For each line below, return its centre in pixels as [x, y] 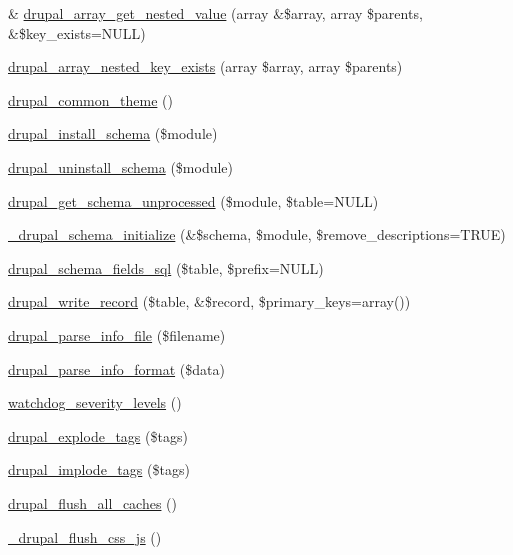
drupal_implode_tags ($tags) [99, 469]
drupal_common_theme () [90, 99]
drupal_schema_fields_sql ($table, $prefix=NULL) [166, 267]
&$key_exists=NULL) [77, 32]
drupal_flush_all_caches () [93, 502]
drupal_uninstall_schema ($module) [121, 166]
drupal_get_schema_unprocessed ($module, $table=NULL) [193, 200]
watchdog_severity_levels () [95, 402]
